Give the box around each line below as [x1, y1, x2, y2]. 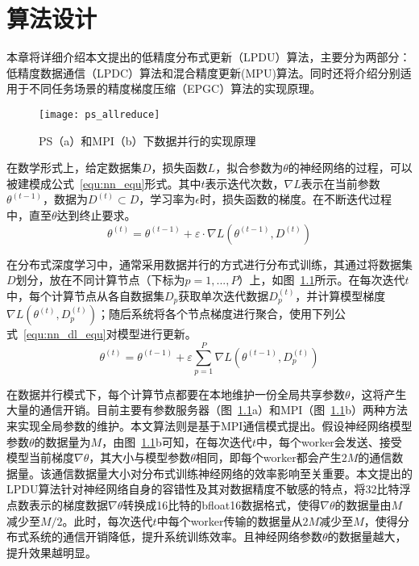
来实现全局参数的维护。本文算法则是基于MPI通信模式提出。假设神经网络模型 [6, 417, 413, 434]
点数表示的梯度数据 [6, 497, 108, 514]
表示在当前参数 [301, 174, 380, 191]
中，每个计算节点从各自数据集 [6, 287, 164, 304]
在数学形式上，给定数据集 [6, 159, 142, 176]
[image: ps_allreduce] [39, 108, 160, 120]
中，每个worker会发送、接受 [255, 433, 402, 450]
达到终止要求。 [56, 206, 136, 223]
